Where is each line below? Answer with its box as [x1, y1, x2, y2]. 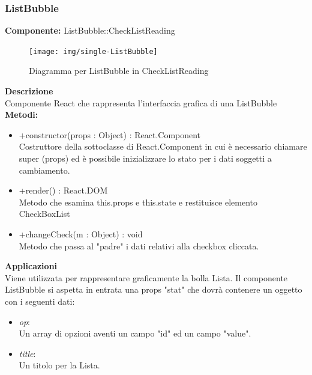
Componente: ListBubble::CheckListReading [5, 24, 175, 37]
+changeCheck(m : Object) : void [19, 228, 143, 240]
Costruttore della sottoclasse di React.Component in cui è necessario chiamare [19, 140, 307, 153]
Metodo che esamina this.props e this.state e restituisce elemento [19, 195, 258, 208]
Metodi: [5, 108, 38, 121]
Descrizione [5, 85, 53, 97]
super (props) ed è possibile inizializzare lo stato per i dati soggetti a [19, 152, 272, 165]
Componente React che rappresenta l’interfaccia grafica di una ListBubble [5, 96, 277, 109]
